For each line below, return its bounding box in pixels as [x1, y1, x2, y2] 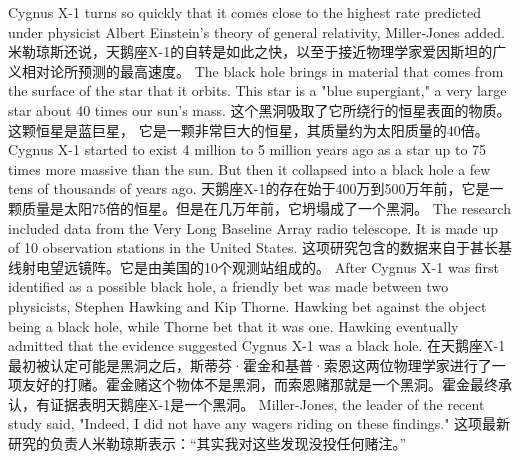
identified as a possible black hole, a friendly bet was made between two [8, 276, 449, 297]
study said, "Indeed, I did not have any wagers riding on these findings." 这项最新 [8, 413, 511, 434]
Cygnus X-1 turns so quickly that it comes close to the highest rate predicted [8, 2, 482, 22]
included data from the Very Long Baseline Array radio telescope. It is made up [8, 217, 499, 238]
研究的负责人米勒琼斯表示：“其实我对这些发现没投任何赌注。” [8, 433, 407, 454]
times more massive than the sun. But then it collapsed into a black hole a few [8, 158, 491, 179]
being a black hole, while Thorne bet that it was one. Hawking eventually [8, 315, 459, 336]
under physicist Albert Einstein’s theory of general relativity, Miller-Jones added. [8, 21, 505, 42]
